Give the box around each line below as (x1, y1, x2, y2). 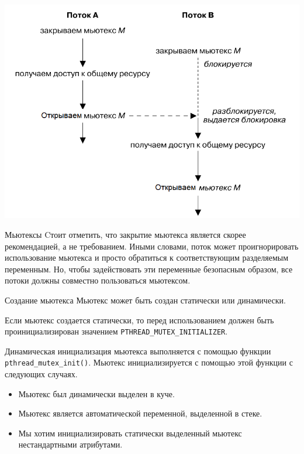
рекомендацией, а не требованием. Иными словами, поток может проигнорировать (5, 240, 299, 252)
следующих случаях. (5, 368, 78, 380)
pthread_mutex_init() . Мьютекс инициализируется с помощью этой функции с (5, 356, 293, 368)
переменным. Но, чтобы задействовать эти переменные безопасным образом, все (5, 262, 293, 275)
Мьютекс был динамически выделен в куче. (18, 387, 175, 400)
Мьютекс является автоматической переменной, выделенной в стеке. (18, 407, 262, 419)
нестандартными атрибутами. (18, 438, 123, 450)
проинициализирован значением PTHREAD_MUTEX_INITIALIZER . (5, 325, 228, 337)
